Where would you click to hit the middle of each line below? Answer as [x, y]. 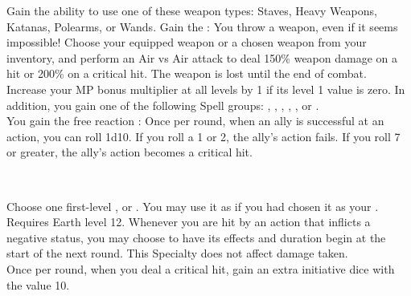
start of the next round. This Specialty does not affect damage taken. [177, 253]
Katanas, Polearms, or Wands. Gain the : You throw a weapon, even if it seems [202, 26]
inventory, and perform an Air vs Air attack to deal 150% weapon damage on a [202, 57]
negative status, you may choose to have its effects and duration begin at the [196, 237]
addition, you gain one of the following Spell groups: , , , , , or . [163, 105]
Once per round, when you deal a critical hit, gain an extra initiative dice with [201, 268]
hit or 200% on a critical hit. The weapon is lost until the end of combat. [187, 73]
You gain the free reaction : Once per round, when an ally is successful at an [195, 121]
